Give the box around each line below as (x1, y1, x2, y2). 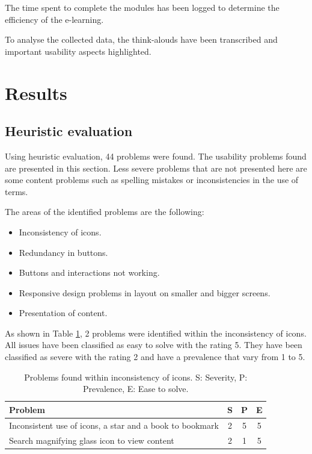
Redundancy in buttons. (19, 246, 108, 258)
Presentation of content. (19, 306, 108, 319)
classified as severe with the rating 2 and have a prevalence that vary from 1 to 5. (5, 350, 305, 363)
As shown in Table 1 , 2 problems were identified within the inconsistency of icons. (5, 326, 307, 339)
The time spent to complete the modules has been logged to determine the (5, 1, 280, 13)
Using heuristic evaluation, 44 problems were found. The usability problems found (5, 149, 307, 162)
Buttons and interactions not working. (19, 266, 160, 279)
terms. (5, 185, 28, 197)
